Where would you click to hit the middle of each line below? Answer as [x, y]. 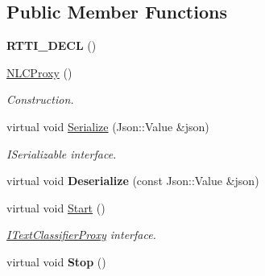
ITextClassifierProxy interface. [81, 235]
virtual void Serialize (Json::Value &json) [108, 126]
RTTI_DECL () [52, 45]
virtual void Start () [56, 207]
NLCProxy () [39, 72]
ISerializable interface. [62, 153]
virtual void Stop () [56, 261]
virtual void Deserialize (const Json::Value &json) [133, 181]
